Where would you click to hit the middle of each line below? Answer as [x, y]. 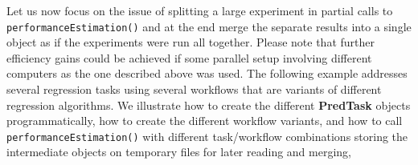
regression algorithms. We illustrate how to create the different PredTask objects [209, 105]
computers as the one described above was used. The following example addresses [207, 73]
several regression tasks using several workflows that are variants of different [194, 89]
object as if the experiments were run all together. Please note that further [191, 42]
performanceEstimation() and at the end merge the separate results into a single [209, 26]
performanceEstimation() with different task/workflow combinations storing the [207, 136]
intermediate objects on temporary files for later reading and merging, [179, 152]
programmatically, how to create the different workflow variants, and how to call [205, 121]
